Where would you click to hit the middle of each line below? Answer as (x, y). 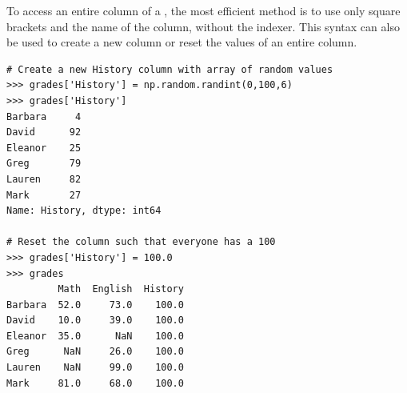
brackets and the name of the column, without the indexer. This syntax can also (203, 26)
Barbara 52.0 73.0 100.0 (95, 305)
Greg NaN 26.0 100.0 (95, 352)
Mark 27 (44, 195)
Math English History (121, 289)
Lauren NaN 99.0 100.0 (95, 368)
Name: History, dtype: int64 (84, 211)
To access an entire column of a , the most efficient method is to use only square (203, 10)
